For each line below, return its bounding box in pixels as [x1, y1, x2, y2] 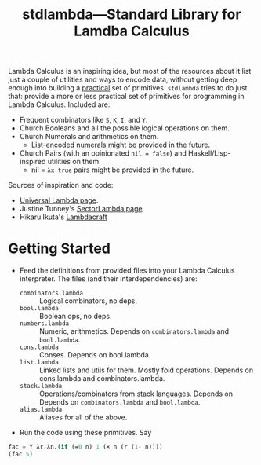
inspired [19, 157, 46, 167]
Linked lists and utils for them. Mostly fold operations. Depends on [38, 365, 254, 375]
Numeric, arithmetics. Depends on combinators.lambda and [38, 327, 230, 336]
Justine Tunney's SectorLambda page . [19, 204, 145, 214]
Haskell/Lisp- [187, 148, 231, 158]
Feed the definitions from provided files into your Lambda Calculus [19, 265, 235, 276]
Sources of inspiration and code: [8, 181, 114, 190]
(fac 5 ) [8, 450, 34, 458]
